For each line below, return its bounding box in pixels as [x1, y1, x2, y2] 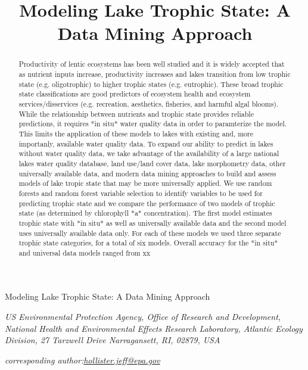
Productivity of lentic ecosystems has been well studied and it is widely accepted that [18, 59, 285, 69]
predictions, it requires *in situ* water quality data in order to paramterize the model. [18, 119, 287, 129]
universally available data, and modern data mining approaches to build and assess [18, 168, 276, 178]
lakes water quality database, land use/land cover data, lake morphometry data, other [18, 158, 286, 168]
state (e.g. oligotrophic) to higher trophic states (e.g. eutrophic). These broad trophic [18, 79, 284, 89]
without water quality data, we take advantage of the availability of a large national [18, 148, 279, 158]
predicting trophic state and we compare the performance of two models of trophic [18, 198, 275, 208]
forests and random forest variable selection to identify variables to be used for [18, 188, 263, 198]
